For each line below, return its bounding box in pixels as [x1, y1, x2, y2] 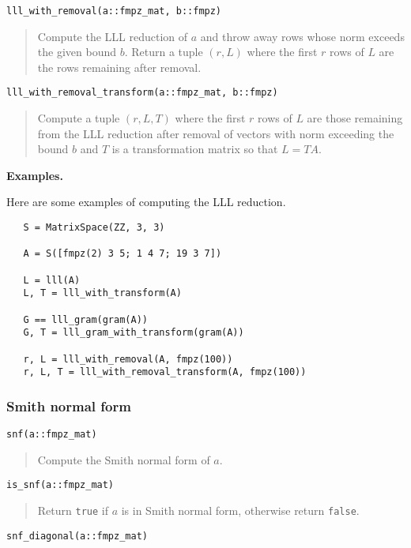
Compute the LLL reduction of [37, 28, 188, 44]
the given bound [37, 43, 116, 60]
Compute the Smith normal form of [37, 451, 210, 467]
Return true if [37, 502, 108, 519]
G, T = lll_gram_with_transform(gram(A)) [23, 327, 244, 339]
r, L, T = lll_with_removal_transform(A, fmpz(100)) [23, 366, 307, 378]
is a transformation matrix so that [111, 141, 278, 157]
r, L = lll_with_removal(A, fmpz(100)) [23, 353, 233, 365]
